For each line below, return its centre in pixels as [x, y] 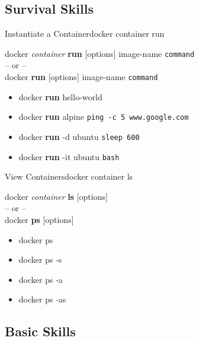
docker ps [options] [39, 220]
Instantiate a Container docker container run [85, 34]
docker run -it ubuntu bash [69, 156]
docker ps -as [42, 299]
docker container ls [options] [56, 196]
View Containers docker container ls [69, 176]
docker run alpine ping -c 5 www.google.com [104, 117]
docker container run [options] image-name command [100, 53]
